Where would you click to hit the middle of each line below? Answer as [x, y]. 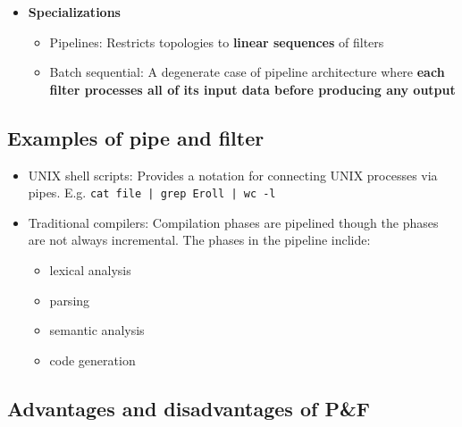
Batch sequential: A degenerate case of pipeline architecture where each [247, 72]
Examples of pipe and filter [136, 137]
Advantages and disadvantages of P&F [189, 408]
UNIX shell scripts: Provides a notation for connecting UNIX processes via [233, 175]
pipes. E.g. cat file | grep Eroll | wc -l [152, 193]
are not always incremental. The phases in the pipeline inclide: [199, 240]
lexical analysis [90, 270]
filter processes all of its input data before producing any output [252, 89]
